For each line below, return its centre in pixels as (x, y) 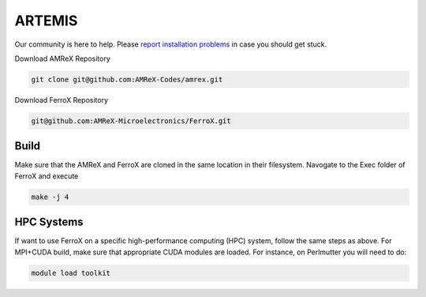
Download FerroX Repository (62, 100)
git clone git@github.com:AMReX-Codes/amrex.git (127, 79)
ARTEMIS (46, 21)
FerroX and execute (47, 176)
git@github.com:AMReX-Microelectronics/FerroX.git (131, 121)
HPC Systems (49, 222)
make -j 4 (50, 197)
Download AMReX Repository (62, 58)
